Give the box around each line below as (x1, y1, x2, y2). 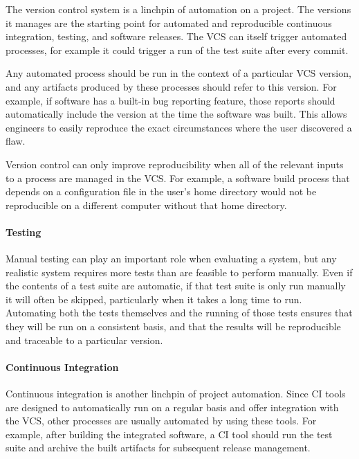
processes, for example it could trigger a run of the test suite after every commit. (6, 42, 349, 57)
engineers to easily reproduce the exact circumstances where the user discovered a (6, 120, 352, 134)
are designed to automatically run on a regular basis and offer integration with (6, 399, 339, 414)
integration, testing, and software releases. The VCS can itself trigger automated (6, 29, 347, 44)
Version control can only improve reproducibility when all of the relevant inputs (6, 156, 344, 171)
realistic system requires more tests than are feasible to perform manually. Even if (6, 264, 353, 279)
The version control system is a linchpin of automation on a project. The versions (6, 2, 351, 16)
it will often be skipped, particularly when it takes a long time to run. (6, 291, 302, 306)
